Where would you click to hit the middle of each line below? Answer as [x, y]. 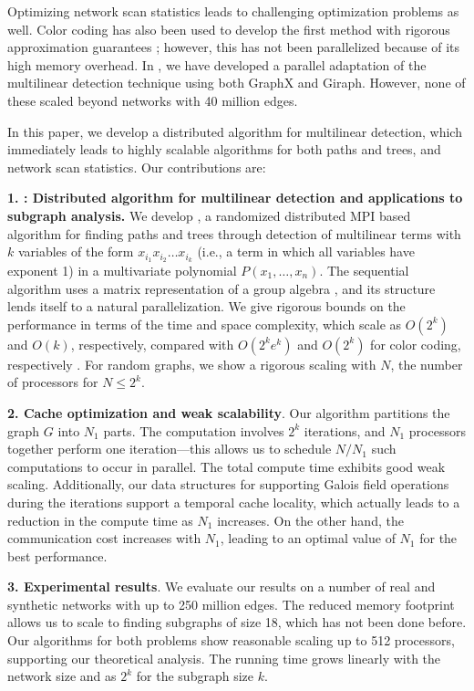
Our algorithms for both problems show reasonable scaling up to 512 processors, [231, 640]
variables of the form [76, 251]
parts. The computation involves [194, 430]
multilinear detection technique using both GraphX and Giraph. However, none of [237, 83]
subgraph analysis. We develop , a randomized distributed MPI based [209, 215]
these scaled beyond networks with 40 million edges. [153, 100]
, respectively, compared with [152, 344]
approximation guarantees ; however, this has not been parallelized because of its [233, 47]
